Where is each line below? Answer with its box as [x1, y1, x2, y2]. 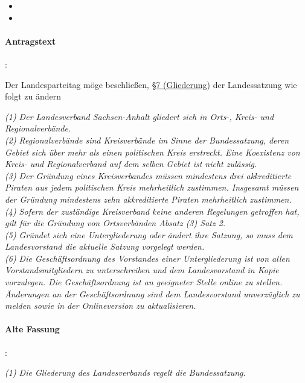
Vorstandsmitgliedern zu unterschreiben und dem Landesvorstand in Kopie [5, 264, 279, 276]
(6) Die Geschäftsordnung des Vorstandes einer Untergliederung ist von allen [5, 252, 290, 264]
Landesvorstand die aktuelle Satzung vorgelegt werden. [5, 240, 205, 253]
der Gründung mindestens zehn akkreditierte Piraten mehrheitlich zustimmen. [5, 192, 292, 205]
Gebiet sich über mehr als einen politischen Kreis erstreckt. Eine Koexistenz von [5, 145, 300, 158]
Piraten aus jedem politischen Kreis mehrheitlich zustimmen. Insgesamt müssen [5, 181, 299, 194]
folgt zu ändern [5, 90, 62, 103]
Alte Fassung [5, 323, 60, 335]
